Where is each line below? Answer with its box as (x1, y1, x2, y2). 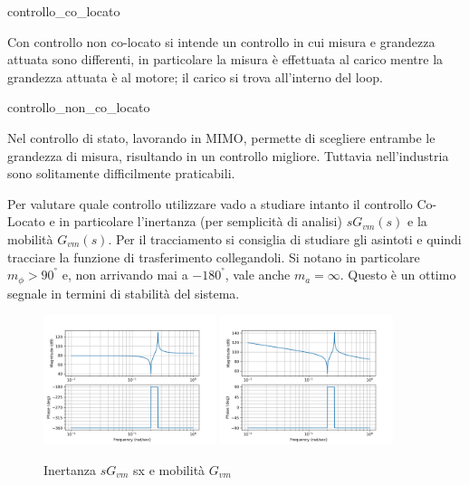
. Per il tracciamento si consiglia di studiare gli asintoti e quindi (108, 229, 462, 248)
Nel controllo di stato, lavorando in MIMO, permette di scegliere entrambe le (7, 128, 435, 147)
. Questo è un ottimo (340, 265, 456, 284)
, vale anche (225, 265, 291, 284)
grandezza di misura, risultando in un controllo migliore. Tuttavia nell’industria (7, 146, 449, 165)
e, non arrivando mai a (62, 265, 188, 284)
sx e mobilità (133, 460, 206, 479)
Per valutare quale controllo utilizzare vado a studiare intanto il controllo (7, 194, 413, 213)
